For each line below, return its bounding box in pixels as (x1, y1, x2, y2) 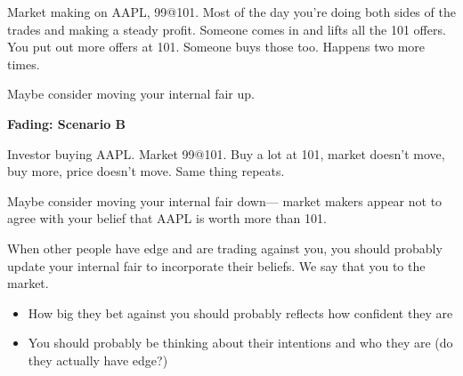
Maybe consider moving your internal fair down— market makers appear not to (7, 191, 443, 210)
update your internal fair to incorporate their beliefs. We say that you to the (7, 256, 426, 275)
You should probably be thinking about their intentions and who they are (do (28, 333, 453, 352)
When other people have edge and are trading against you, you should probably (7, 238, 443, 257)
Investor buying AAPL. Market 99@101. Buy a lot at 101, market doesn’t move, (7, 144, 445, 163)
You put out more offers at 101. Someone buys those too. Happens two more (7, 37, 425, 56)
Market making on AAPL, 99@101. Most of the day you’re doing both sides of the (7, 3, 456, 20)
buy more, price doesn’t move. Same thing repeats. (7, 162, 285, 180)
